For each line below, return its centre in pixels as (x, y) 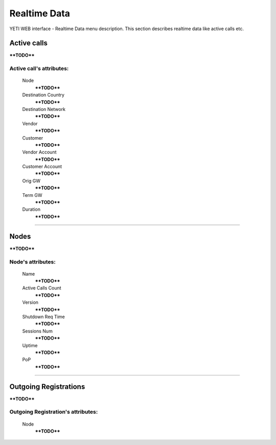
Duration (31, 209)
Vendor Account (39, 152)
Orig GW (31, 181)
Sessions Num (38, 331)
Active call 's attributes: (39, 69)
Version (30, 302)
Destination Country (43, 95)
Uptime (30, 345)
